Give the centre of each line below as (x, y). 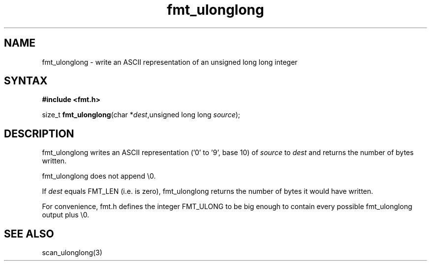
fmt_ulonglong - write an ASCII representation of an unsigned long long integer (170, 62)
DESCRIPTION (39, 133)
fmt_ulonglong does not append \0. (99, 176)
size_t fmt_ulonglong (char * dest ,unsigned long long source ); (141, 115)
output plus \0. (66, 215)
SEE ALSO (29, 234)
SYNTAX (26, 81)
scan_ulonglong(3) (72, 253)
